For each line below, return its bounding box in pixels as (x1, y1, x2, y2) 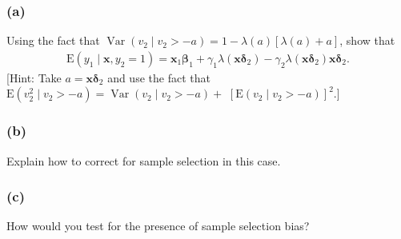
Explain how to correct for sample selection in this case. (6, 152, 281, 169)
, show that (339, 32, 395, 49)
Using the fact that (6, 32, 100, 49)
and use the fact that (107, 69, 211, 86)
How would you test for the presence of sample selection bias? (6, 217, 310, 234)
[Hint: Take (6, 69, 62, 86)
